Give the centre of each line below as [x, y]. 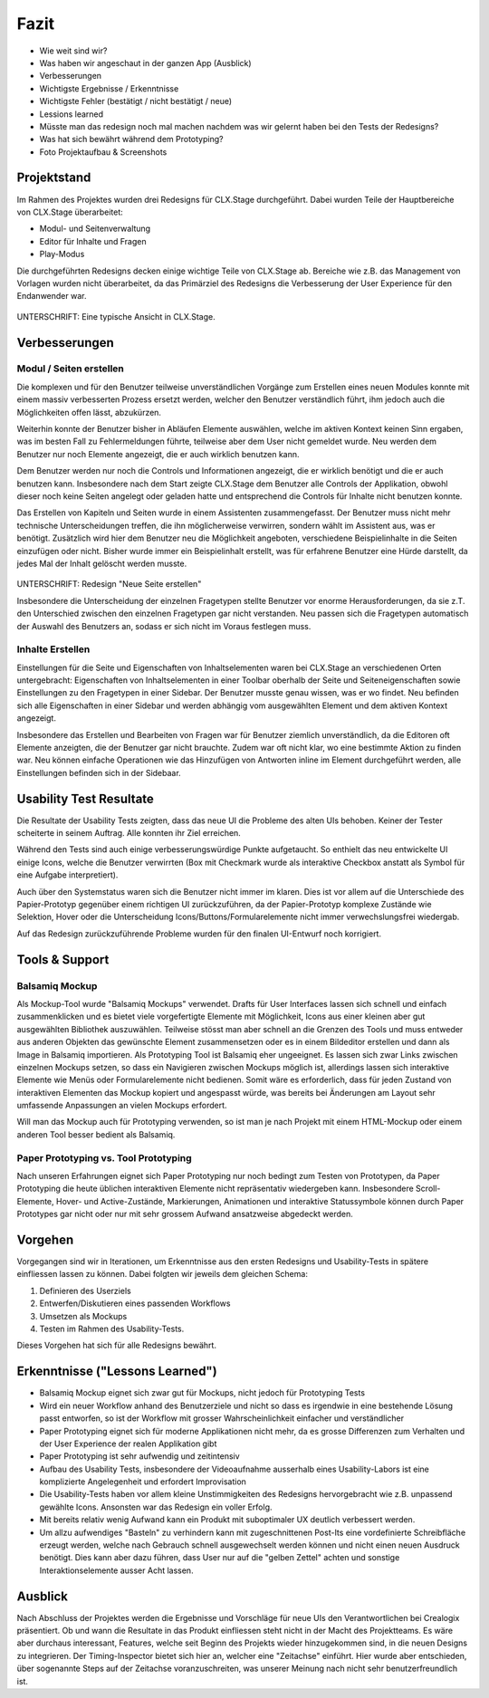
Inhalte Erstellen [53, 649]
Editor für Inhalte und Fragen [93, 241]
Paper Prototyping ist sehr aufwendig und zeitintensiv [139, 1456]
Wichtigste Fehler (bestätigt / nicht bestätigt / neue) [136, 101]
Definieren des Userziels [85, 1290]
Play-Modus [62, 254]
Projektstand [54, 178]
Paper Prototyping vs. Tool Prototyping [104, 1157]
